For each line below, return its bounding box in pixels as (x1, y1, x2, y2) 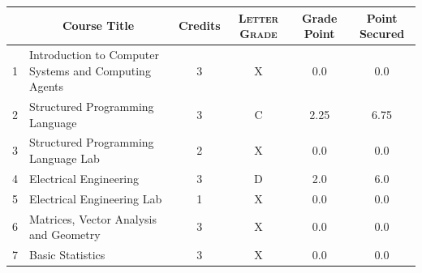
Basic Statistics (29, 245, 105, 262)
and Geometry (29, 226, 101, 243)
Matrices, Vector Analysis (29, 210, 157, 227)
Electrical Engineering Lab (29, 190, 162, 207)
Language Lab (29, 150, 100, 166)
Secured (359, 25, 405, 42)
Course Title (62, 17, 135, 34)
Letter (238, 9, 279, 26)
